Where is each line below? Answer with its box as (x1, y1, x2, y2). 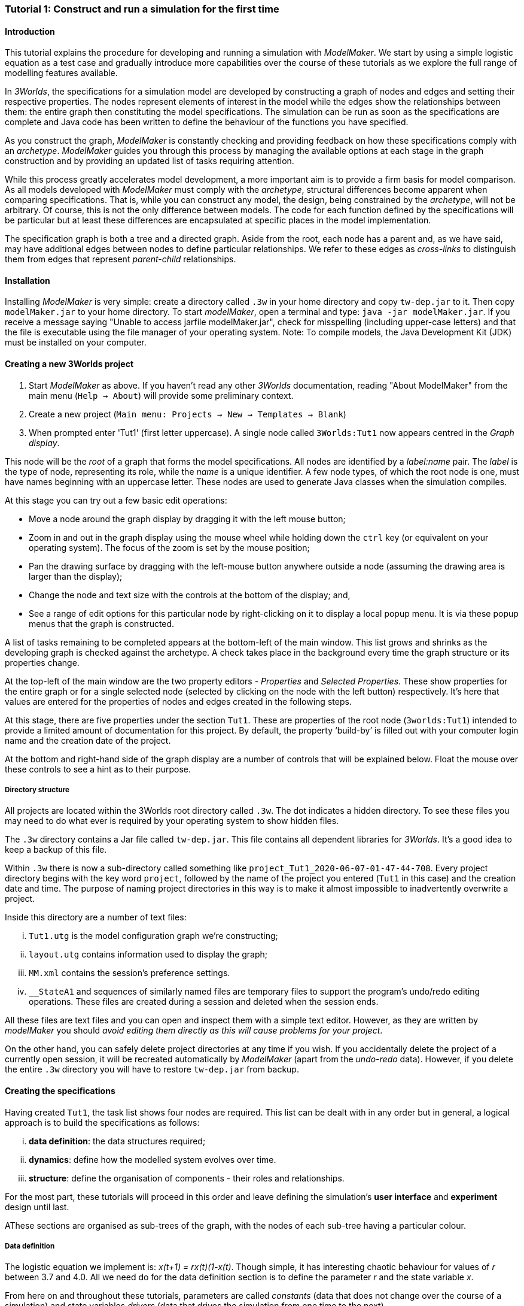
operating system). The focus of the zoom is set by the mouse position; (29, 542, 310, 553)
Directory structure (5, 786, 70, 795)
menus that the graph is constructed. (29, 618, 175, 629)
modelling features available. (5, 68, 118, 78)
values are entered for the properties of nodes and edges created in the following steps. (5, 696, 352, 707)
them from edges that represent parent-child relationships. (5, 254, 236, 265)
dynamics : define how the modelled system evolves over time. (29, 1154, 276, 1165)
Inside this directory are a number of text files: (5, 912, 187, 923)
